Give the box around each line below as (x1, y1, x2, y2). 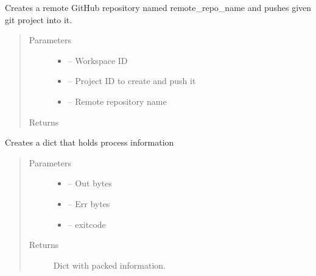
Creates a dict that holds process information (5, 136, 174, 149)
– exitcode (68, 218, 106, 230)
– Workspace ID (68, 54, 128, 66)
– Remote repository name (68, 94, 167, 107)
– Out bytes (68, 177, 113, 189)
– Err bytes (68, 197, 110, 210)
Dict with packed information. (53, 258, 166, 271)
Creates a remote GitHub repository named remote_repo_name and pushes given (5, 1, 312, 13)
